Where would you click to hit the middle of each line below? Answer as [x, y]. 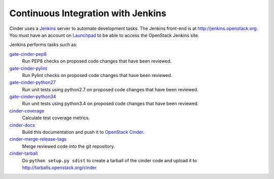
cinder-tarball [24, 153]
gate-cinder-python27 [32, 82]
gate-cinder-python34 [33, 97]
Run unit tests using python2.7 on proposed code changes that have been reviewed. [110, 89]
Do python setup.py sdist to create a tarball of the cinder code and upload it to [110, 160]
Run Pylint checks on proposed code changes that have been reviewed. [97, 75]
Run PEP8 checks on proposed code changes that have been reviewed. [97, 61]
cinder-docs [22, 125]
